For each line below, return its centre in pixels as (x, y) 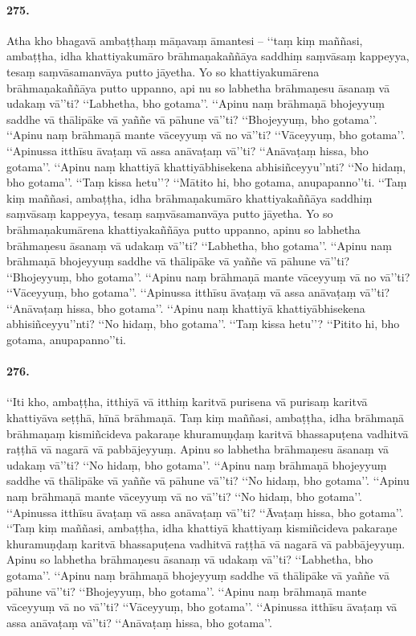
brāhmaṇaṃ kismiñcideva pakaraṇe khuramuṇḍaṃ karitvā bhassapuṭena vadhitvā (208, 433)
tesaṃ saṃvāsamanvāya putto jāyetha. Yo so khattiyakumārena (163, 71)
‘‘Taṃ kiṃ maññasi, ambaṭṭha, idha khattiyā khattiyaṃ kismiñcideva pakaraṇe (202, 528)
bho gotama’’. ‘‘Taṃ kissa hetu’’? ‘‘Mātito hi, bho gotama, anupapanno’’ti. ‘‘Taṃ (207, 182)
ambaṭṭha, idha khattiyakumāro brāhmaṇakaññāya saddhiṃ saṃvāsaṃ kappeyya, (208, 56)
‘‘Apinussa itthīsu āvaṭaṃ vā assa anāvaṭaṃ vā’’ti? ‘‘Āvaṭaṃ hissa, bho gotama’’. (205, 512)
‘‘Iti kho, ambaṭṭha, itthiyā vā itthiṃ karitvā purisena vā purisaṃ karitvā (187, 402)
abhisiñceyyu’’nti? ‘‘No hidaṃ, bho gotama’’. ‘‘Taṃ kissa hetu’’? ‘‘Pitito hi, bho (203, 324)
